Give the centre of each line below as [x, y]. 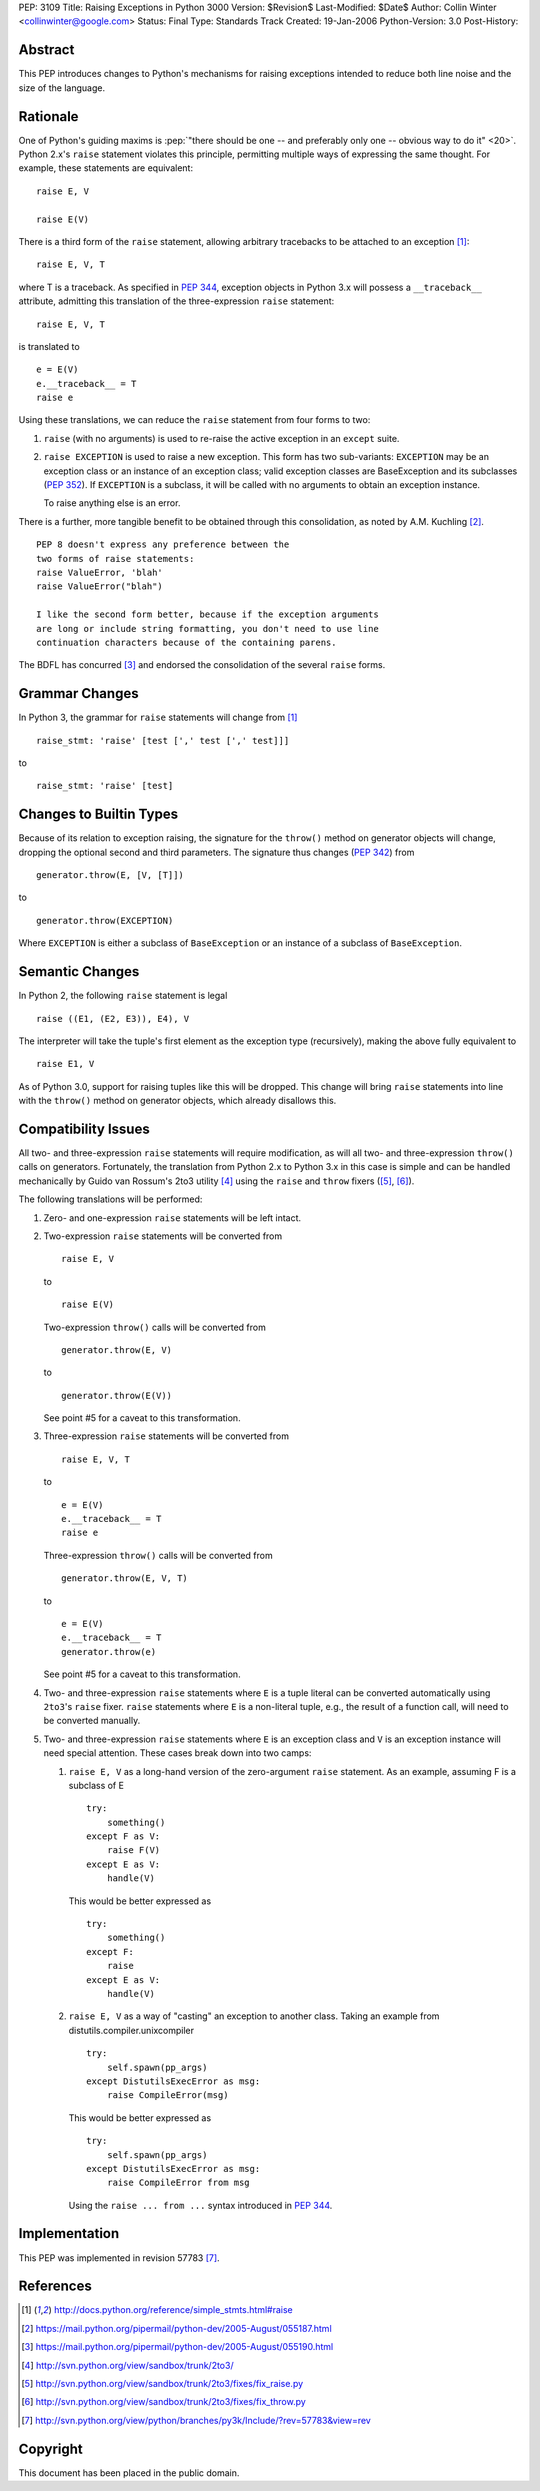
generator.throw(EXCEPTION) [105, 920]
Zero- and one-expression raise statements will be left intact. [172, 1217]
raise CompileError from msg [178, 2183]
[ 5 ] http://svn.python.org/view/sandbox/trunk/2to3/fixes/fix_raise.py [162, 2384]
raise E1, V [65, 1064]
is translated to [49, 346]
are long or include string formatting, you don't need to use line [207, 628]
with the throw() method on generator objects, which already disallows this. [177, 1101]
